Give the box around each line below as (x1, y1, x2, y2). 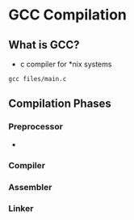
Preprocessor (8, 121, 63, 133)
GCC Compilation (8, 6, 128, 24)
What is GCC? (8, 38, 80, 52)
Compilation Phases (8, 97, 111, 111)
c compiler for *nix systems (19, 59, 112, 69)
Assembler (8, 181, 52, 192)
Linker (8, 203, 34, 214)
